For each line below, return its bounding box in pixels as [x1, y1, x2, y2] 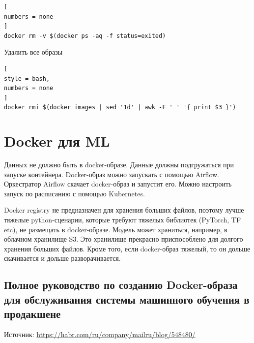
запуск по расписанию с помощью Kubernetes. [4, 188, 145, 198]
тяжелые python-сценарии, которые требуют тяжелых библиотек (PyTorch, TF [4, 215, 241, 225]
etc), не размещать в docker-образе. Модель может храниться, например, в [4, 224, 227, 234]
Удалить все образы [4, 47, 63, 57]
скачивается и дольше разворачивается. [4, 253, 121, 263]
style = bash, [4, 75, 50, 82]
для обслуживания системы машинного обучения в [4, 291, 250, 307]
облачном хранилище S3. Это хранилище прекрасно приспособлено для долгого [4, 234, 243, 244]
